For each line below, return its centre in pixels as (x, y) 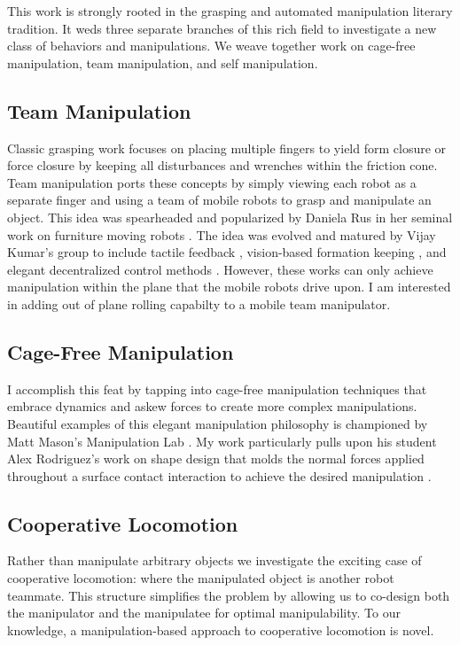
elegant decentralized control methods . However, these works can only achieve (220, 269)
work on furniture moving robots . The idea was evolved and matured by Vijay (222, 234)
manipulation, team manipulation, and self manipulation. (163, 62)
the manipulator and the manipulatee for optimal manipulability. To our (204, 613)
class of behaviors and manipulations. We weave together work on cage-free (211, 46)
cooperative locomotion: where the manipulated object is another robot (201, 578)
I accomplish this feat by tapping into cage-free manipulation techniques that (217, 389)
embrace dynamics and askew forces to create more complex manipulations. (212, 406)
